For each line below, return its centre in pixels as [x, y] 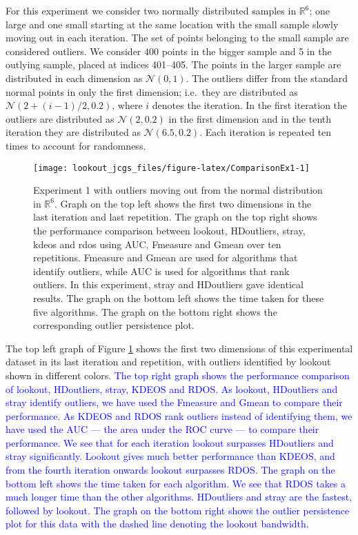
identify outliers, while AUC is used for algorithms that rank [161, 271]
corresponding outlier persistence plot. [114, 325]
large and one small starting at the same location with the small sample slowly [172, 24]
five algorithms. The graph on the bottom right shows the [155, 311]
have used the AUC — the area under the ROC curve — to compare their [162, 429]
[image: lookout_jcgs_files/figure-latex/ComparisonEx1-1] [171, 168]
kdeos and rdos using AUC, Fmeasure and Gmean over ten [157, 244]
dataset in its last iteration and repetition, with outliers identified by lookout [168, 362]
